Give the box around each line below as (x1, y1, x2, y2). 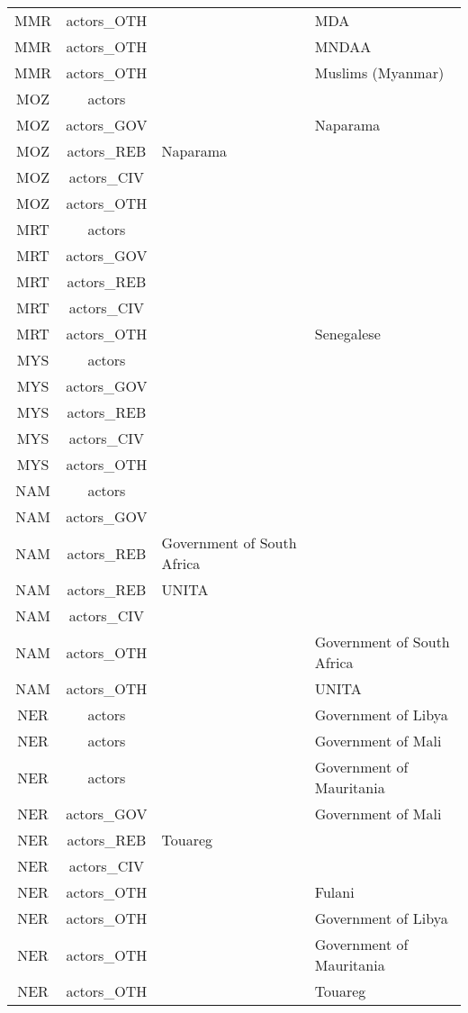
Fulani (314, 882, 355, 902)
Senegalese (314, 323, 381, 344)
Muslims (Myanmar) (314, 62, 445, 83)
